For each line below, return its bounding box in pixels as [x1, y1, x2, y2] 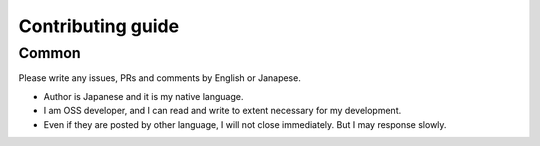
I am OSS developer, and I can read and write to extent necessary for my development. [43, 105, 402, 117]
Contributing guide [18, 15, 180, 37]
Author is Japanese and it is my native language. [43, 90, 244, 102]
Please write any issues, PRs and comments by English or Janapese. [18, 72, 302, 84]
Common [18, 44, 81, 62]
